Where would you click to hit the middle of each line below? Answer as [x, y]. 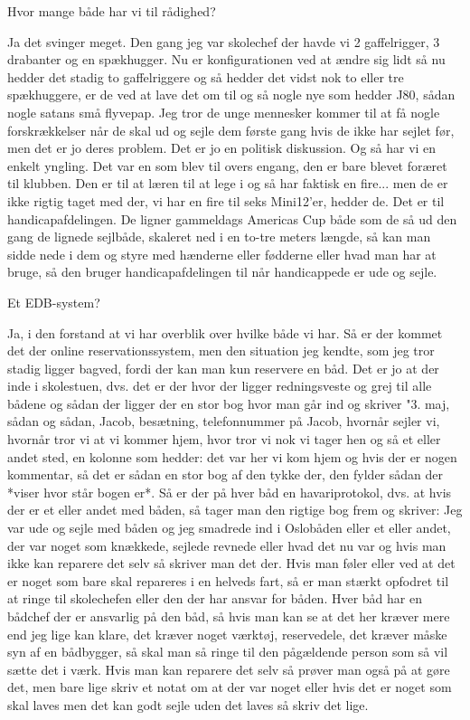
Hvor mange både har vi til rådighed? [112, 11]
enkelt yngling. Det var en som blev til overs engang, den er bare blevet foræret [227, 165]
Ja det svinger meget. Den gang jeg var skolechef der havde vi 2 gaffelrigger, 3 [224, 41]
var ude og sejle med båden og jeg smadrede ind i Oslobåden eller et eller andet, [229, 528]
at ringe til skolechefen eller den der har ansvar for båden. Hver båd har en [215, 598]
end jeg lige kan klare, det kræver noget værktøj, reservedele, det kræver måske [227, 634]
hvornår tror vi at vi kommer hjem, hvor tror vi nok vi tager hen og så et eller [224, 439]
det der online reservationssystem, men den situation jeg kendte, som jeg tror [221, 351]
